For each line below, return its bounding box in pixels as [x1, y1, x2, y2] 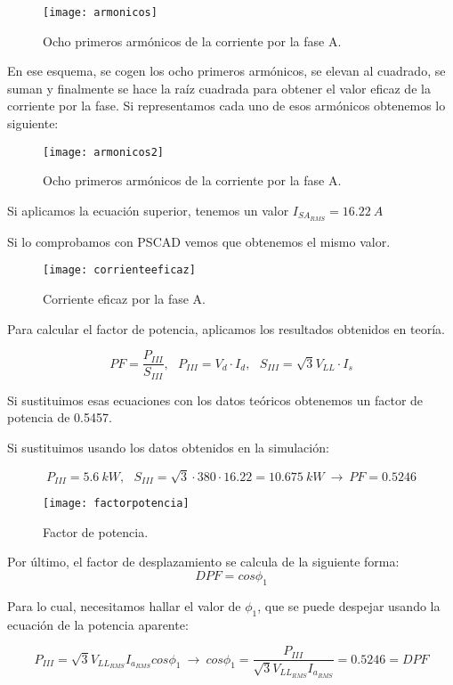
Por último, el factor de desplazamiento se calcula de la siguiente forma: [7, 552, 400, 571]
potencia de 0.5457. [7, 408, 112, 427]
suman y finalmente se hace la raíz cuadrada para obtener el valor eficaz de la [7, 78, 431, 97]
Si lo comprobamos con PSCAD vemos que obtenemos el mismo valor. [7, 232, 391, 250]
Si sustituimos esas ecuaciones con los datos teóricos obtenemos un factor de [7, 390, 424, 409]
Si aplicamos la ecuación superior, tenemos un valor [7, 200, 289, 219]
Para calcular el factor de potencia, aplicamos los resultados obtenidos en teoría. [7, 319, 445, 338]
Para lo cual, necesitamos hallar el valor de [7, 596, 241, 615]
